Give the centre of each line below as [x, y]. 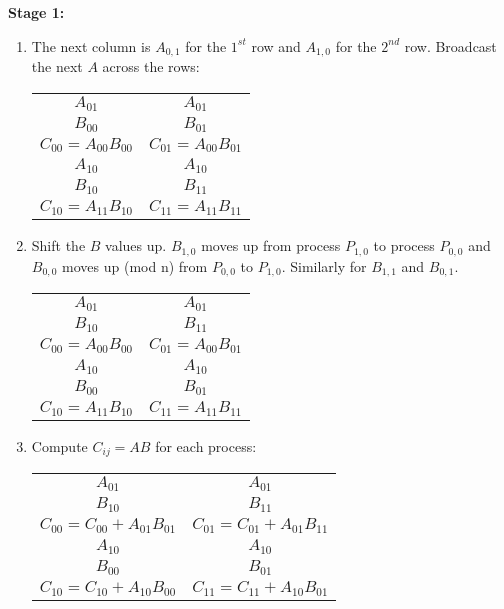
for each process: [206, 445]
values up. [136, 245]
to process [404, 245]
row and [276, 45]
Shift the [58, 245]
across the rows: [151, 66]
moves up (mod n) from [135, 265]
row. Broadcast [450, 45]
